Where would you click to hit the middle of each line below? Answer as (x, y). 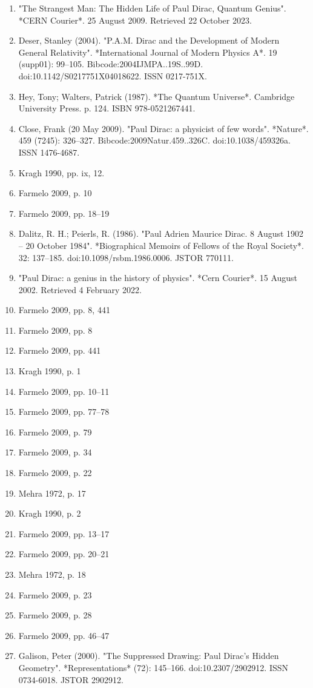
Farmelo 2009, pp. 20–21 (64, 554)
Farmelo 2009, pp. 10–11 (64, 391)
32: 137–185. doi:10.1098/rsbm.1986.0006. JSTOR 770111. (126, 257)
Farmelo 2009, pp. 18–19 (64, 213)
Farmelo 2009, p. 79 (55, 432)
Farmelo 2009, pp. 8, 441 (64, 310)
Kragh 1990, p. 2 (50, 513)
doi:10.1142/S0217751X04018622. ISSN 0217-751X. (113, 75)
